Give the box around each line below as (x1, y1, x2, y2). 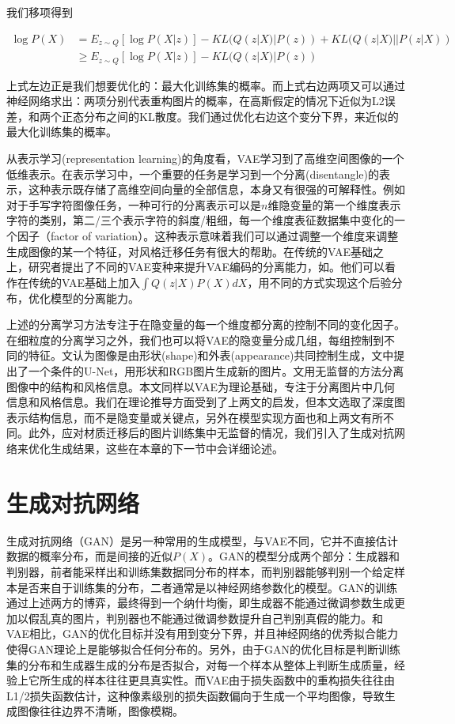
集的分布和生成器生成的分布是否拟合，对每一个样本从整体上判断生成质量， (6, 656, 394, 673)
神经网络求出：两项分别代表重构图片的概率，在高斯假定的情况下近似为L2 (6, 92, 385, 109)
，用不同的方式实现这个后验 (247, 273, 392, 290)
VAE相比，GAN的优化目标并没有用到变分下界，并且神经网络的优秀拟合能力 (6, 625, 398, 642)
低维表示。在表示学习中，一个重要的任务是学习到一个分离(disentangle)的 (6, 165, 380, 182)
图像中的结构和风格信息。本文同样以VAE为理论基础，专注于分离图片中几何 (6, 378, 395, 394)
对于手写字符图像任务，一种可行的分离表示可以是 (6, 196, 261, 213)
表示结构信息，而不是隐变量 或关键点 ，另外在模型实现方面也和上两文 (6, 409, 361, 425)
